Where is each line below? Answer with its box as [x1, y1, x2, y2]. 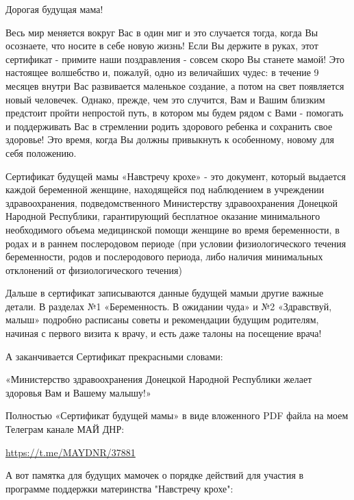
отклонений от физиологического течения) [5, 262, 182, 277]
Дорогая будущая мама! [5, 2, 103, 16]
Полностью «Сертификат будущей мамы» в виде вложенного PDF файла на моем [5, 408, 349, 423]
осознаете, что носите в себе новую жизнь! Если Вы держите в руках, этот [5, 38, 318, 53]
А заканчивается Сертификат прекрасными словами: [5, 349, 223, 363]
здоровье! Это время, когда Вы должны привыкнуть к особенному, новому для [5, 132, 334, 147]
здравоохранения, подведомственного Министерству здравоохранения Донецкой [5, 195, 338, 210]
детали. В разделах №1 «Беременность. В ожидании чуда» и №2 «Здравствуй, [5, 299, 332, 313]
